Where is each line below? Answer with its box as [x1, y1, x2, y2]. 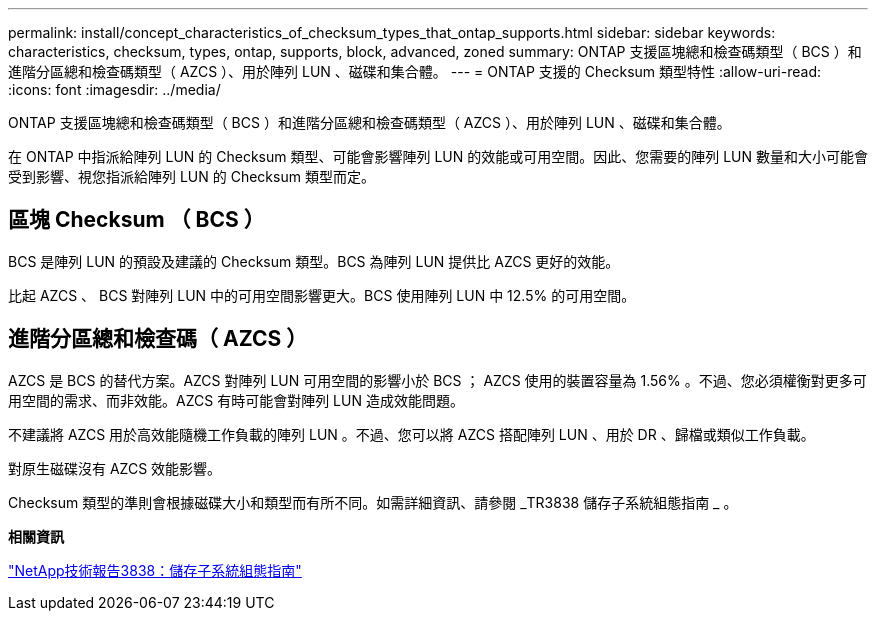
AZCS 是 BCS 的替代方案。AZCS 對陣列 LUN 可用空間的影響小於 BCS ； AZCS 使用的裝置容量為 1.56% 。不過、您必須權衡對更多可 [8, 371, 867, 389]
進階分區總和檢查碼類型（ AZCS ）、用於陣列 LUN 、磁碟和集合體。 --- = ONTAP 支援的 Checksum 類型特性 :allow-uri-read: [8, 63, 821, 80]
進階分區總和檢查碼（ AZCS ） [8, 326, 308, 352]
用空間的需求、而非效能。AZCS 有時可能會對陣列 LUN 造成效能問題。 [8, 391, 464, 409]
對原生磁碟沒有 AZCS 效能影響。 [8, 459, 222, 477]
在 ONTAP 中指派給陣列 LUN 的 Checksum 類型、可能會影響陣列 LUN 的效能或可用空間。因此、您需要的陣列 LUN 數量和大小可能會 [8, 148, 868, 165]
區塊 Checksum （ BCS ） [8, 207, 265, 233]
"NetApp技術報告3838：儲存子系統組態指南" [8, 561, 302, 579]
